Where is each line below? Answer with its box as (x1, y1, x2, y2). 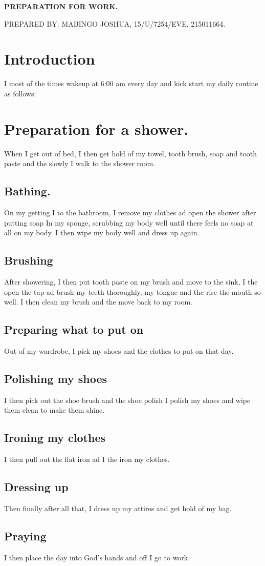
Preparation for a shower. (4, 118, 189, 139)
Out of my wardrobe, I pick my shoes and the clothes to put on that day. (4, 345, 234, 356)
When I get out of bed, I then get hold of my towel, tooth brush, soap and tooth (4, 148, 257, 158)
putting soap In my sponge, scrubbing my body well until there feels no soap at (4, 217, 254, 228)
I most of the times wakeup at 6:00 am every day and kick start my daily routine (4, 78, 258, 89)
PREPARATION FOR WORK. (4, 1, 118, 11)
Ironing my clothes (4, 430, 105, 446)
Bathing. (4, 183, 51, 199)
